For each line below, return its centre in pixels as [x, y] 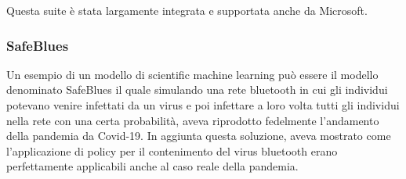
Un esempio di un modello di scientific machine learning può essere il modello [192, 74]
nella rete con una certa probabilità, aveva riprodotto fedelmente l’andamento [193, 120]
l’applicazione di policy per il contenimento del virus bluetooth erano [172, 150]
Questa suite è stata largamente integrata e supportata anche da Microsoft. [187, 10]
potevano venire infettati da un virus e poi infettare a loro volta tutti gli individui [203, 105]
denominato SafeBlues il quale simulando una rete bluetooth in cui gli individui [197, 89]
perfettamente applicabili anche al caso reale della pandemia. [152, 166]
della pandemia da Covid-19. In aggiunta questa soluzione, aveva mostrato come [199, 136]
